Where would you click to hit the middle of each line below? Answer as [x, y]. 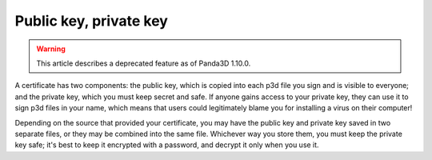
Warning [51, 49]
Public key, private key [91, 21]
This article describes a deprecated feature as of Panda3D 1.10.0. [144, 63]
